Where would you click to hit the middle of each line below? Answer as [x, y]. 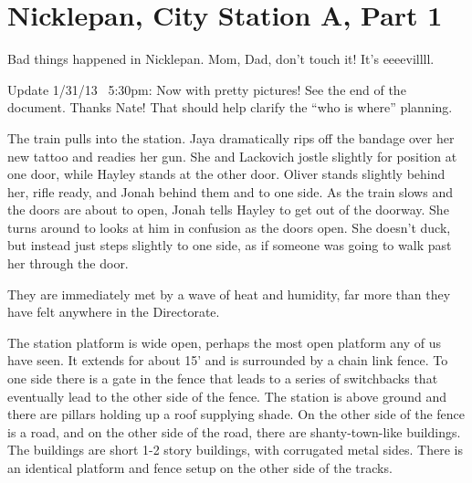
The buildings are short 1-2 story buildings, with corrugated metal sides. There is [235, 450]
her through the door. [68, 263]
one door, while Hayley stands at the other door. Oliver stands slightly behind [226, 174]
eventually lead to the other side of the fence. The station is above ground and [227, 396]
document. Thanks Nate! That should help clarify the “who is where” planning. [230, 107]
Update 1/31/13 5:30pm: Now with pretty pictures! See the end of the [207, 89]
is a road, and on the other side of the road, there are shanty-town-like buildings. [234, 431]
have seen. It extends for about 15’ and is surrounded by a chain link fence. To [228, 360]
